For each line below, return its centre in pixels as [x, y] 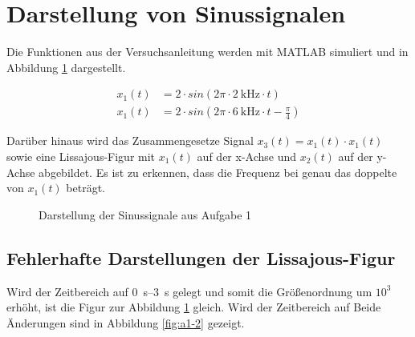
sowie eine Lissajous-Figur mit [81, 156]
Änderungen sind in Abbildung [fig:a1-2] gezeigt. [126, 322]
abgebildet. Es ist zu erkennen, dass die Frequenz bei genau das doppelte [218, 172]
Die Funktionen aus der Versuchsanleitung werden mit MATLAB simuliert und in [207, 52]
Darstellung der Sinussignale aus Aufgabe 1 [145, 214]
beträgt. [86, 188]
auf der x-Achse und [247, 156]
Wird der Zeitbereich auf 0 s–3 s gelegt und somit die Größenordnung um [189, 291]
